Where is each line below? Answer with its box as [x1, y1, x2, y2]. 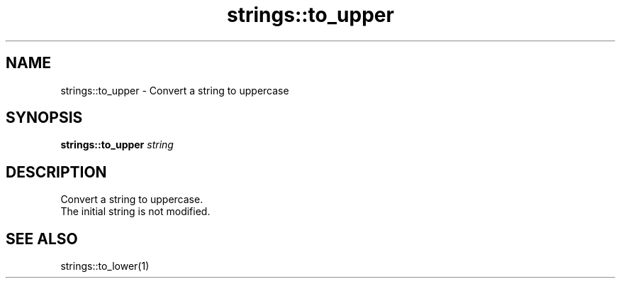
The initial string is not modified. [60, 205, 211, 218]
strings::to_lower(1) [60, 260, 150, 273]
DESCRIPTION [6, 163, 107, 181]
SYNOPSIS [6, 109, 83, 127]
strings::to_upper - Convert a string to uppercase [60, 84, 289, 97]
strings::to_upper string [60, 138, 174, 151]
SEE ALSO [6, 229, 78, 248]
